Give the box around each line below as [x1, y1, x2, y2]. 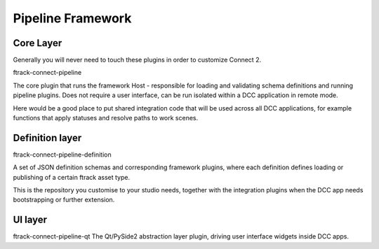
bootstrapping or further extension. [13, 196, 115, 204]
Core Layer [13, 37, 62, 49]
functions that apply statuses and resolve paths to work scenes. [13, 114, 199, 122]
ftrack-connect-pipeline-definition [13, 150, 112, 159]
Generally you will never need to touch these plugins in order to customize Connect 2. [13, 56, 262, 64]
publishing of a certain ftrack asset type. [13, 173, 130, 181]
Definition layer [13, 131, 82, 143]
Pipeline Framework [13, 10, 132, 26]
